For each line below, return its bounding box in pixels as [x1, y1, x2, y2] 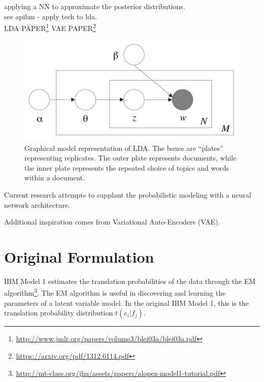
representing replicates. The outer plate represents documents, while [24, 152, 237, 163]
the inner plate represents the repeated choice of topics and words [24, 162, 229, 173]
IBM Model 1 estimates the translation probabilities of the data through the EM [4, 275, 256, 286]
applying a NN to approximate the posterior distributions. [4, 1, 185, 11]
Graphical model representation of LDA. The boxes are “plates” [24, 142, 223, 153]
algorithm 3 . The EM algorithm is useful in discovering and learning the [4, 286, 226, 298]
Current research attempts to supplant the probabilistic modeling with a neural [4, 189, 251, 200]
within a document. [24, 172, 85, 183]
